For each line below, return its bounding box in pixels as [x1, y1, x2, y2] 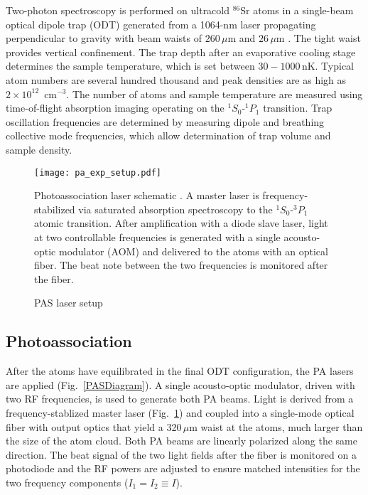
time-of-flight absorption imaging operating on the [6, 100, 224, 115]
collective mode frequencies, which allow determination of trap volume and [6, 128, 331, 143]
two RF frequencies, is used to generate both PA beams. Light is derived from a [6, 391, 354, 406]
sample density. [6, 142, 72, 156]
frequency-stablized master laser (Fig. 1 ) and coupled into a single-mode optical [6, 405, 355, 420]
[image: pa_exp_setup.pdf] [34, 167, 161, 178]
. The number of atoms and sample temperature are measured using [66, 86, 363, 101]
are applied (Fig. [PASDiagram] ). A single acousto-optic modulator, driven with [6, 377, 355, 392]
